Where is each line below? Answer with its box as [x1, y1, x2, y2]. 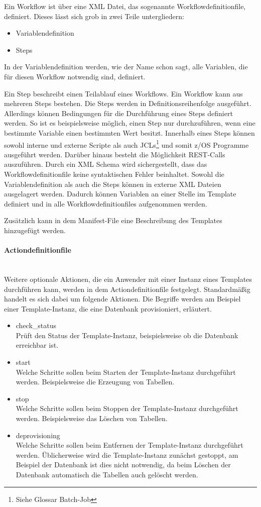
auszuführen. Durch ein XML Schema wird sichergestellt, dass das [4, 159, 207, 169]
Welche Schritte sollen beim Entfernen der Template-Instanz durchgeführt [16, 440, 243, 450]
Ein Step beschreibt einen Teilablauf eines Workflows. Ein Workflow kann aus [4, 88, 243, 98]
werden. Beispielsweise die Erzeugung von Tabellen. [16, 376, 175, 387]
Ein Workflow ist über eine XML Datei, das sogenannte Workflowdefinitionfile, [4, 1, 246, 11]
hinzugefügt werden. [4, 225, 66, 235]
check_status [16, 320, 57, 331]
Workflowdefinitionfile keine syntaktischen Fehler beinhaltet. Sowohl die [4, 168, 224, 179]
